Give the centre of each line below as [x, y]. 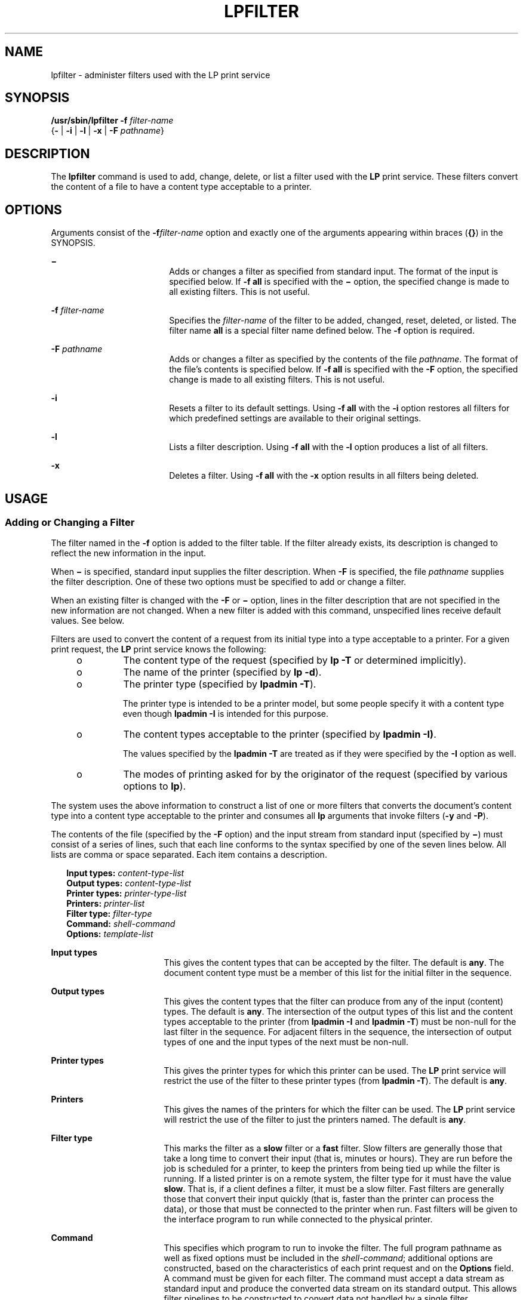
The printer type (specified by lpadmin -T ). [220, 684]
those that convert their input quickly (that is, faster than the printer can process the [329, 1199]
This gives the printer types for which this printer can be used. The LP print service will [335, 1071]
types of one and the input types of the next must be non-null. [286, 1042]
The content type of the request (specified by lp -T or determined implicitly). [295, 660]
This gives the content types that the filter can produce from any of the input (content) [334, 1002]
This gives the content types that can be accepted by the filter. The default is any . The [334, 963]
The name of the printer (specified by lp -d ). [222, 672]
